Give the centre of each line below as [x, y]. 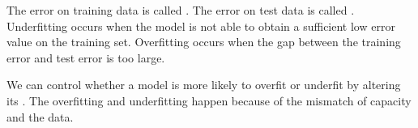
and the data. [40, 116]
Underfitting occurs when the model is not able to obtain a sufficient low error [201, 26]
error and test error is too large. [86, 57]
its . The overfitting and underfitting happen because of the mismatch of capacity [209, 100]
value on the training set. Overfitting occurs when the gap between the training [204, 42]
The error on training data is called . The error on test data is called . [181, 10]
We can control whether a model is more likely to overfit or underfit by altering [204, 85]
